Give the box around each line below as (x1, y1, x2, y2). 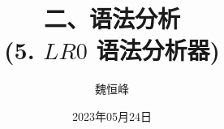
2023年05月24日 (72, 107, 152, 124)
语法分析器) (96, 33, 220, 67)
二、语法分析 (43, 2, 180, 35)
